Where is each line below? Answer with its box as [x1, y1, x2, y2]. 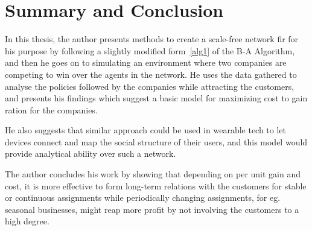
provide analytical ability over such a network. [5, 147, 176, 160]
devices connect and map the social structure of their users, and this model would [5, 135, 308, 148]
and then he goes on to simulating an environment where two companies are [5, 56, 287, 69]
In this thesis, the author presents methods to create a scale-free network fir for [5, 33, 299, 45]
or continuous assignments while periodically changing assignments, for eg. [5, 191, 281, 204]
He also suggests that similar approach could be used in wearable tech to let [5, 124, 287, 136]
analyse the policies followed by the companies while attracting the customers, [5, 80, 294, 92]
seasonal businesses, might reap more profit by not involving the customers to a [5, 203, 299, 215]
